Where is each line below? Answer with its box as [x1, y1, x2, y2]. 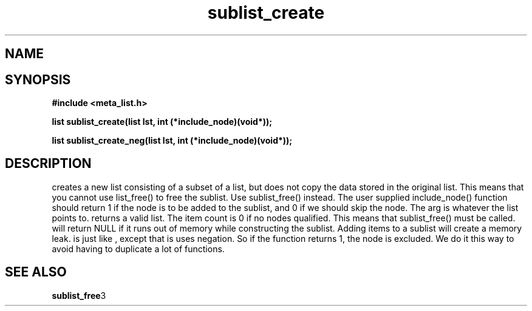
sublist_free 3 [52, 290, 106, 301]
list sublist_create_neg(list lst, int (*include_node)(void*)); [52, 135, 293, 146]
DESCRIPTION [5, 156, 92, 172]
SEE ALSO [5, 264, 67, 280]
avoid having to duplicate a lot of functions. [52, 243, 225, 254]
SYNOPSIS [5, 72, 71, 87]
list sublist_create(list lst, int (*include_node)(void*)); [52, 116, 273, 127]
